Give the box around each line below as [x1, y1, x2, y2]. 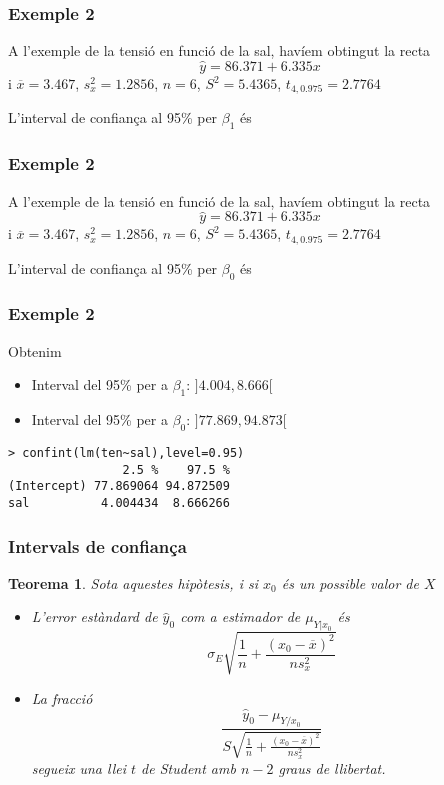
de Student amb [141, 757, 236, 778]
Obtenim [8, 340, 62, 361]
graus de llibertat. [278, 757, 386, 778]
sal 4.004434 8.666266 [8, 495, 230, 510]
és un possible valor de [281, 572, 419, 593]
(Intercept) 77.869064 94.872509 [8, 479, 230, 494]
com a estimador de [180, 606, 301, 627]
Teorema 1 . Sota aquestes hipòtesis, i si [8, 572, 258, 593]
